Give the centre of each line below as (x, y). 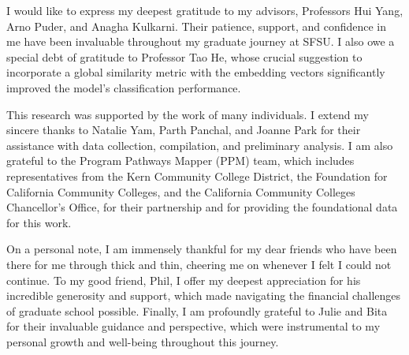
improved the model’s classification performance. (124, 87)
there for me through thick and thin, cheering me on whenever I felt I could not (199, 264)
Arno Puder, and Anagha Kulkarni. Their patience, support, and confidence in (197, 26)
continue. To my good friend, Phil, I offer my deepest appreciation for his (184, 280)
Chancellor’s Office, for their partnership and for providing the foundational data (202, 207)
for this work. (39, 222)
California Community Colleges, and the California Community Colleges (181, 191)
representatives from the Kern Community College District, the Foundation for (197, 176)
